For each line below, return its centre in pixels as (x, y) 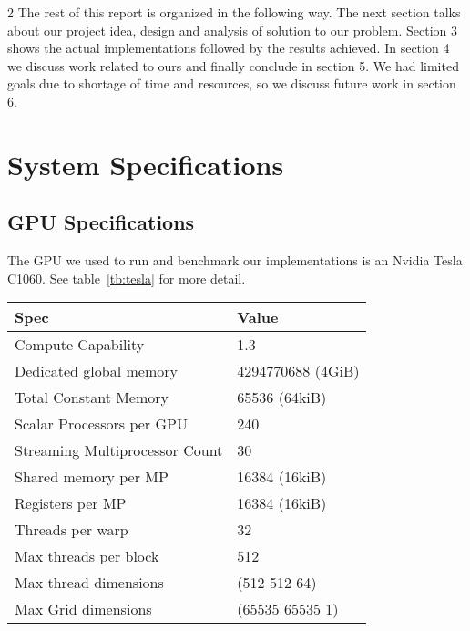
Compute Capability (80, 345)
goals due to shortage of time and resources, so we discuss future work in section (232, 83)
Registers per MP (71, 503)
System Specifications (146, 164)
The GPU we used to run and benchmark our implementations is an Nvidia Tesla (235, 260)
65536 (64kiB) (282, 398)
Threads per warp (72, 530)
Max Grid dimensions (83, 609)
